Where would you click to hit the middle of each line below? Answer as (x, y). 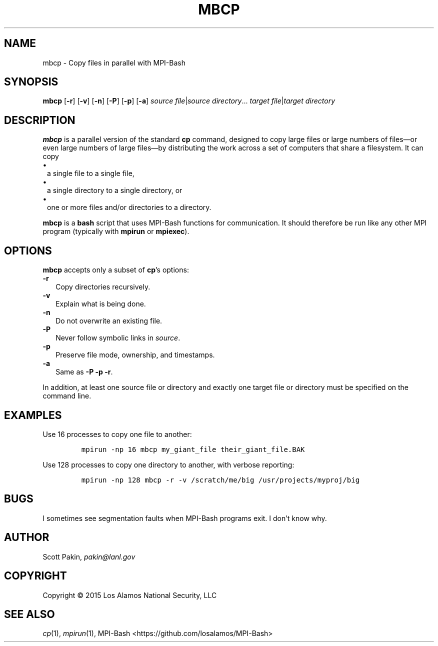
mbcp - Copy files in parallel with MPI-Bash (114, 62)
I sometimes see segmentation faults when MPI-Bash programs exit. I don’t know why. (185, 518)
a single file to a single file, (91, 173)
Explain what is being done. (101, 304)
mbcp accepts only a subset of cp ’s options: (116, 270)
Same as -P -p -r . (84, 372)
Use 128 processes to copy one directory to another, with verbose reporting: (168, 464)
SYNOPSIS (31, 82)
